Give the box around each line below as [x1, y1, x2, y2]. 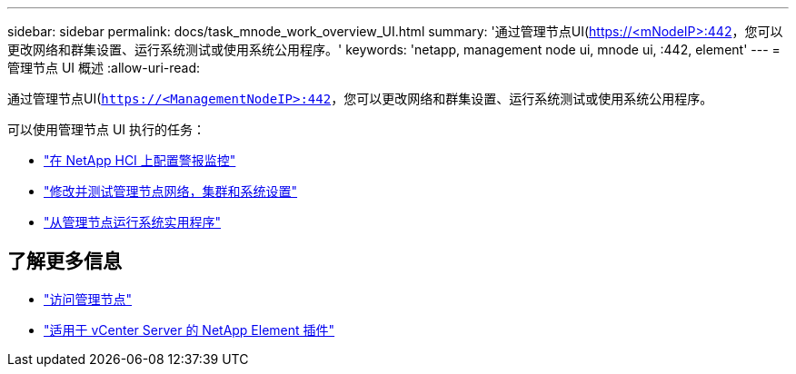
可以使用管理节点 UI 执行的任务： [7, 122, 206, 137]
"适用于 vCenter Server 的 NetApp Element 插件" [44, 321, 335, 338]
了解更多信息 [7, 250, 122, 273]
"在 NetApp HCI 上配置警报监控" [44, 153, 236, 168]
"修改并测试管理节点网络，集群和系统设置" [44, 183, 298, 199]
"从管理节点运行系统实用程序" [44, 214, 222, 230]
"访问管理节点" [44, 290, 133, 307]
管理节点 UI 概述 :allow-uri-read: [7, 60, 201, 75]
